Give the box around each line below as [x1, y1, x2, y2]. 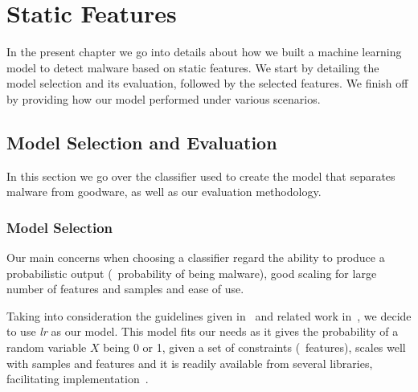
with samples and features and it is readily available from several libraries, [6, 354, 373, 371]
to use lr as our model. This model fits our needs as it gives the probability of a [6, 323, 399, 340]
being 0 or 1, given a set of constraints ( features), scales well [103, 339, 406, 356]
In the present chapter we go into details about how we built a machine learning [6, 43, 402, 60]
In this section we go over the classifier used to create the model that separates [6, 167, 395, 184]
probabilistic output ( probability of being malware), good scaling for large [6, 264, 377, 281]
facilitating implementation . [6, 370, 149, 387]
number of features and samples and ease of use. [6, 280, 244, 297]
